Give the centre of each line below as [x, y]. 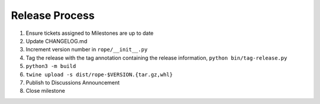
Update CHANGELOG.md [57, 41]
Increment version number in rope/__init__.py [87, 50]
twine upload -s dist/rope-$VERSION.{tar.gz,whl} [99, 74]
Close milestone [45, 91]
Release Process [53, 15]
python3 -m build [51, 66]
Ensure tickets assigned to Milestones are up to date [90, 33]
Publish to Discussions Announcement [73, 82]
